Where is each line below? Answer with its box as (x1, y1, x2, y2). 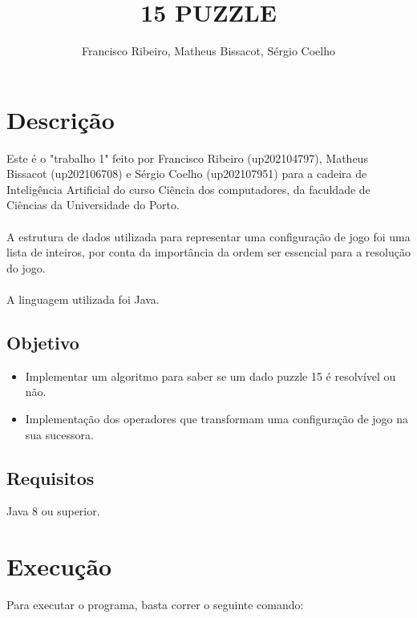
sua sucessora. (25, 426, 94, 442)
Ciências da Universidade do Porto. (6, 196, 180, 213)
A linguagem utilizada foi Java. (6, 291, 160, 307)
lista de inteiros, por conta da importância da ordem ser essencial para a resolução (6, 244, 411, 261)
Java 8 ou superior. (6, 503, 100, 519)
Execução (6, 550, 112, 583)
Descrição (6, 103, 115, 135)
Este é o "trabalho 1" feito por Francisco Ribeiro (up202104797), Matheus (6, 149, 368, 166)
